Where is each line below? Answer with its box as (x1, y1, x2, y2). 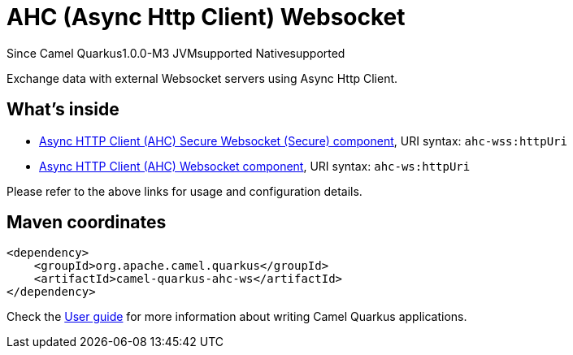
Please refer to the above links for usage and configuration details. (7, 184, 362, 198)
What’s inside (7, 99, 119, 120)
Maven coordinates (7, 212, 167, 233)
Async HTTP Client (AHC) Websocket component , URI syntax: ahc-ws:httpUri (39, 158, 471, 173)
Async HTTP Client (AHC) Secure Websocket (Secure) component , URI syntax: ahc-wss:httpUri (39, 133, 567, 148)
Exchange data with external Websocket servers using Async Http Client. (7, 71, 398, 85)
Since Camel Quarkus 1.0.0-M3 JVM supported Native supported (7, 45, 345, 60)
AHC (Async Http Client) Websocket (7, 3, 406, 31)
